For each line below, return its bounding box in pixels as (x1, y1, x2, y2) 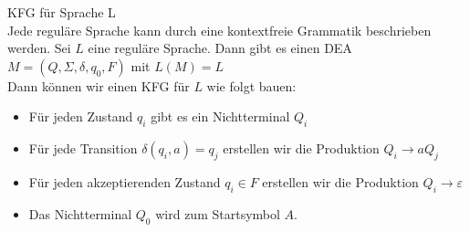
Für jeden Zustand (28, 107, 133, 126)
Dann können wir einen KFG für (7, 76, 190, 95)
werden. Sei (7, 38, 71, 58)
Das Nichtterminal (28, 204, 132, 223)
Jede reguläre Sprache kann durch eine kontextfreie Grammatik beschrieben (7, 20, 432, 39)
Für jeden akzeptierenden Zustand (28, 172, 221, 191)
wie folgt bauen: (206, 76, 297, 95)
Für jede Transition (28, 139, 138, 158)
